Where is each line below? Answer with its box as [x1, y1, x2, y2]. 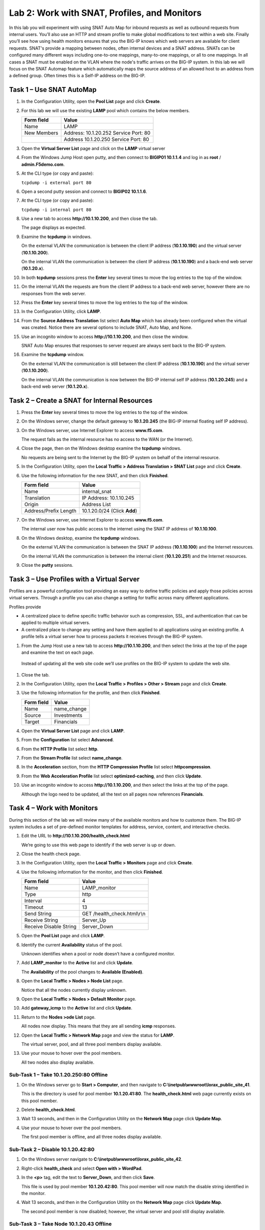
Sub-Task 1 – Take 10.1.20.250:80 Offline [9, 1072, 108, 1078]
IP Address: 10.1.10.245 [81, 494, 134, 501]
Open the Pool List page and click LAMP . [21, 933, 105, 939]
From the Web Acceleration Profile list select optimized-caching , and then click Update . [21, 773, 202, 779]
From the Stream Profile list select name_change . [21, 755, 123, 761]
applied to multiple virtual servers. [21, 620, 90, 626]
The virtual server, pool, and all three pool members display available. [21, 1041, 162, 1047]
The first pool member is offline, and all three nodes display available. [21, 1134, 162, 1140]
